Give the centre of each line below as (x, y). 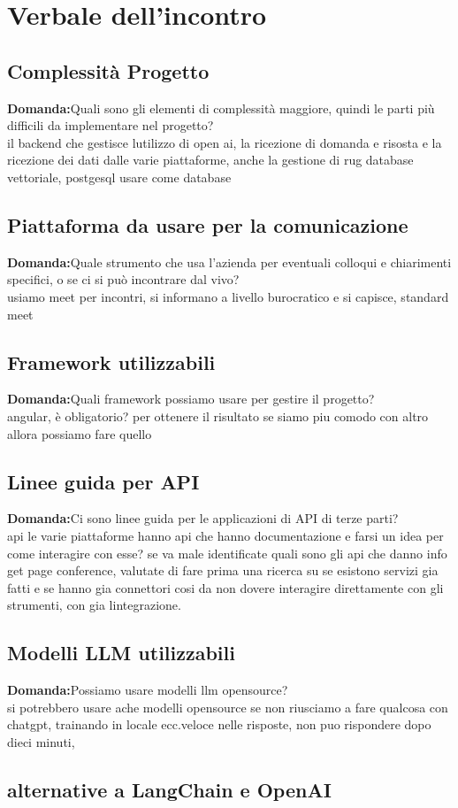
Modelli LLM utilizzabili (121, 653)
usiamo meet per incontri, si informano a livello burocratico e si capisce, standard (228, 296)
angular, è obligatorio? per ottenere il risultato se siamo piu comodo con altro (218, 416)
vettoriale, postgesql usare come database (119, 177)
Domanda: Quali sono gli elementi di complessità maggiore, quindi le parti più (221, 108)
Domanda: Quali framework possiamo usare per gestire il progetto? (191, 399)
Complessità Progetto (108, 70)
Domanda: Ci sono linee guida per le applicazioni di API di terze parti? (203, 518)
